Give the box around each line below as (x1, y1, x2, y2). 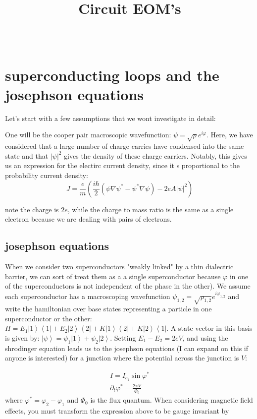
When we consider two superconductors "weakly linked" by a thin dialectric (5, 261, 234, 271)
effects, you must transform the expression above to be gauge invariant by (5, 405, 229, 416)
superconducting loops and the (5, 64, 219, 85)
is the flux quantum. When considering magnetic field (90, 395, 253, 405)
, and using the (182, 332, 228, 343)
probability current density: (5, 170, 88, 180)
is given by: (5, 332, 40, 343)
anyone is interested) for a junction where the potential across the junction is (5, 353, 239, 363)
